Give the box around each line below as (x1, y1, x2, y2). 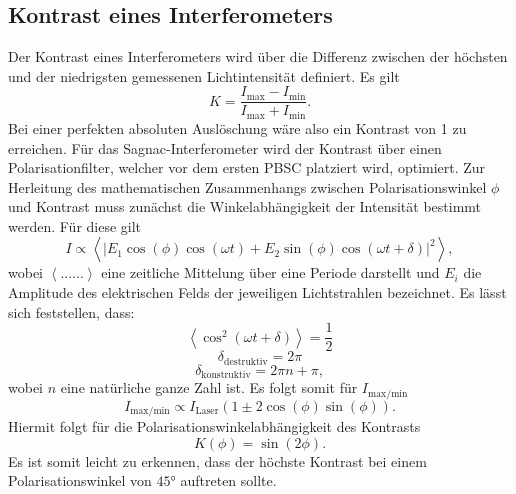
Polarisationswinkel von (8, 470, 152, 491)
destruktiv (224, 356, 268, 367)
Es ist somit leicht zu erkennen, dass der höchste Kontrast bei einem (8, 450, 427, 471)
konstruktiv (201, 370, 251, 381)
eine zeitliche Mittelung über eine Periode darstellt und (101, 262, 440, 283)
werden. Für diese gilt (8, 215, 142, 236)
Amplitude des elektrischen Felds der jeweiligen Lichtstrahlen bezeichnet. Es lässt (8, 282, 507, 303)
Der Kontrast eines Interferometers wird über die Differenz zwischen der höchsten (8, 46, 508, 67)
